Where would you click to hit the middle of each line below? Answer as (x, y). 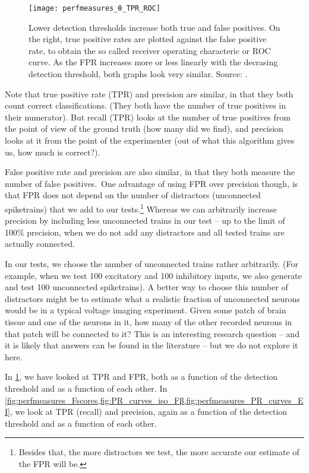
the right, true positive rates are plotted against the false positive (148, 39)
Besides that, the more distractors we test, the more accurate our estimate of (159, 452)
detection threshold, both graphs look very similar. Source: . (138, 74)
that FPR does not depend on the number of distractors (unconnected (133, 195)
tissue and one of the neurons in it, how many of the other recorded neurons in (149, 321)
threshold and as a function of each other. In (86, 388)
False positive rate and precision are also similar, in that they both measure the (150, 172)
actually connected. (40, 244)
